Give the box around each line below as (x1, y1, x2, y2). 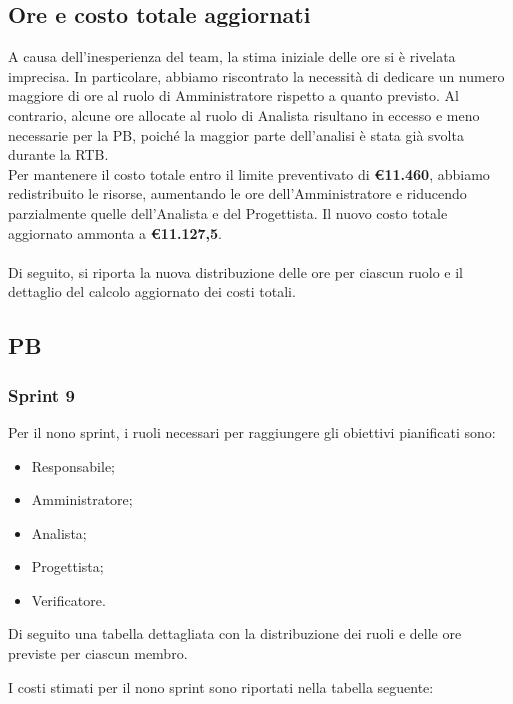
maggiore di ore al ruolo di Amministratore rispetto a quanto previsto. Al (8, 85, 459, 106)
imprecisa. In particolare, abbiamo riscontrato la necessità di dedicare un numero (8, 65, 505, 86)
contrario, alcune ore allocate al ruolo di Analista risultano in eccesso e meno (8, 104, 480, 125)
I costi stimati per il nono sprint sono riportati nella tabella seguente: (8, 676, 434, 697)
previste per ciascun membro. (8, 643, 188, 664)
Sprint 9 (8, 382, 75, 407)
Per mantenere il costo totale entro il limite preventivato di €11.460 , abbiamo (8, 163, 490, 184)
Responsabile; (31, 455, 115, 476)
